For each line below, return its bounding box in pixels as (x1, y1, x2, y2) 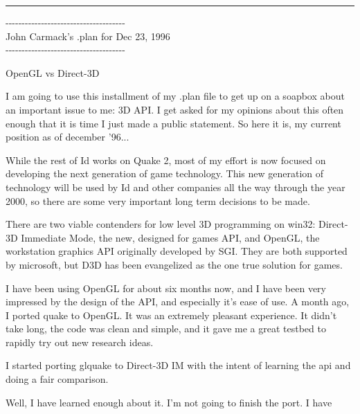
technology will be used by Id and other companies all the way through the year (6, 179, 345, 194)
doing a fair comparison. (6, 372, 109, 386)
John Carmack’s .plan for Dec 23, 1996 (6, 28, 170, 43)
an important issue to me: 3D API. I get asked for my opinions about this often (6, 102, 344, 116)
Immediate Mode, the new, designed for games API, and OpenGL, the (21, 230, 320, 244)
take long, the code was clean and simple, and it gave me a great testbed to (6, 321, 326, 336)
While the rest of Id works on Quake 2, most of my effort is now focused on (6, 152, 326, 167)
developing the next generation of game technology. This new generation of (6, 166, 324, 181)
